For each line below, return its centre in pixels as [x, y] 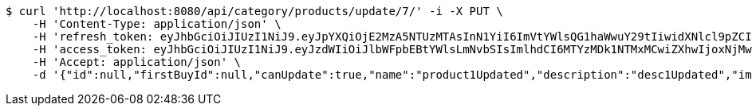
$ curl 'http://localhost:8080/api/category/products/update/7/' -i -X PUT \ [254, 11]
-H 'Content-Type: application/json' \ [157, 24]
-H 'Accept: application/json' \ [137, 62]
